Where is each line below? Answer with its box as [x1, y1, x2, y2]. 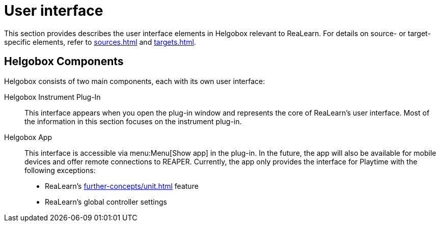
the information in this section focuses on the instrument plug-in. [24, 117, 242, 126]
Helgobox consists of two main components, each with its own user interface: [4, 76, 265, 86]
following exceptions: [24, 165, 96, 175]
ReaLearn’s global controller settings [45, 197, 167, 206]
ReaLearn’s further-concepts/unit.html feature [45, 181, 199, 190]
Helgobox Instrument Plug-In [4, 92, 101, 101]
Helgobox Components [4, 55, 124, 68]
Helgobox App [4, 132, 52, 142]
